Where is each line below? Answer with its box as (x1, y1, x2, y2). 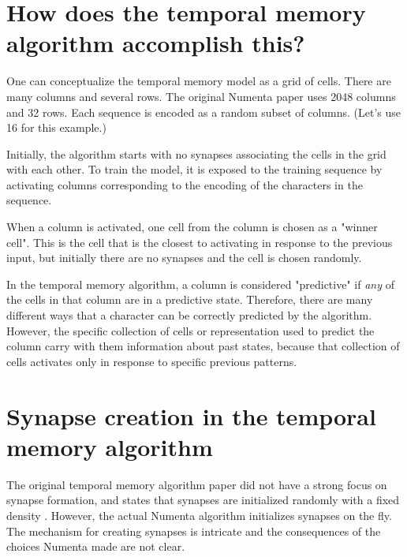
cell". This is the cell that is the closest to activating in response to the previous (6, 234, 393, 250)
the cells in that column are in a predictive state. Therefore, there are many (6, 291, 373, 308)
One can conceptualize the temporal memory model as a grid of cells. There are (6, 73, 391, 89)
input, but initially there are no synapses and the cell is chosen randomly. (6, 249, 362, 266)
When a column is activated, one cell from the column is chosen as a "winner (6, 219, 378, 235)
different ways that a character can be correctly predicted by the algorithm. (6, 307, 372, 323)
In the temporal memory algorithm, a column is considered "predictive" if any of (6, 275, 394, 292)
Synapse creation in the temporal (6, 399, 376, 432)
